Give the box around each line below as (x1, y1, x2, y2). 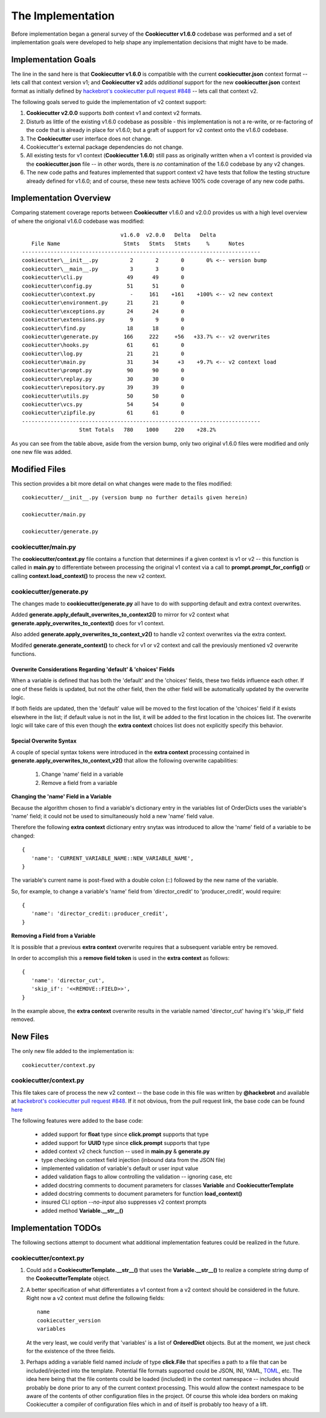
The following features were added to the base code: (11, 1117, 143, 1124)
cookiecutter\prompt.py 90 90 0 (22, 367, 184, 374)
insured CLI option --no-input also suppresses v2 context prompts (41, 1198, 207, 1206)
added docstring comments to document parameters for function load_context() (41, 1190, 243, 1198)
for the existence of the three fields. (26, 1347, 116, 1355)
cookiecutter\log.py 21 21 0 (22, 350, 184, 357)
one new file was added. (11, 448, 72, 455)
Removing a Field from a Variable (11, 932, 96, 939)
